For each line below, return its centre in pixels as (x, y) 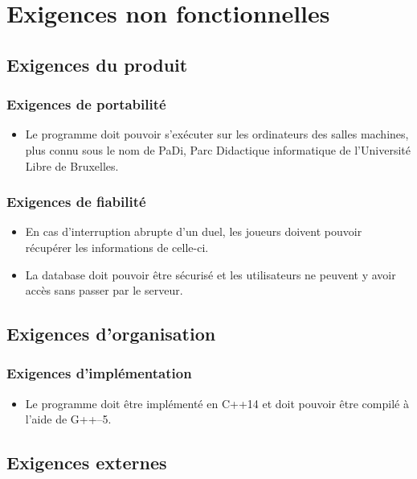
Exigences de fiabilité (76, 202)
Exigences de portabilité (86, 104)
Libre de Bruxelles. (72, 165)
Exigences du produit (97, 64)
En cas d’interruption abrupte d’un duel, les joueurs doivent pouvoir (194, 231)
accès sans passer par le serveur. (104, 290)
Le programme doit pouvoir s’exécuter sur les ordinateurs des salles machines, (217, 134)
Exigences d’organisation (111, 334)
